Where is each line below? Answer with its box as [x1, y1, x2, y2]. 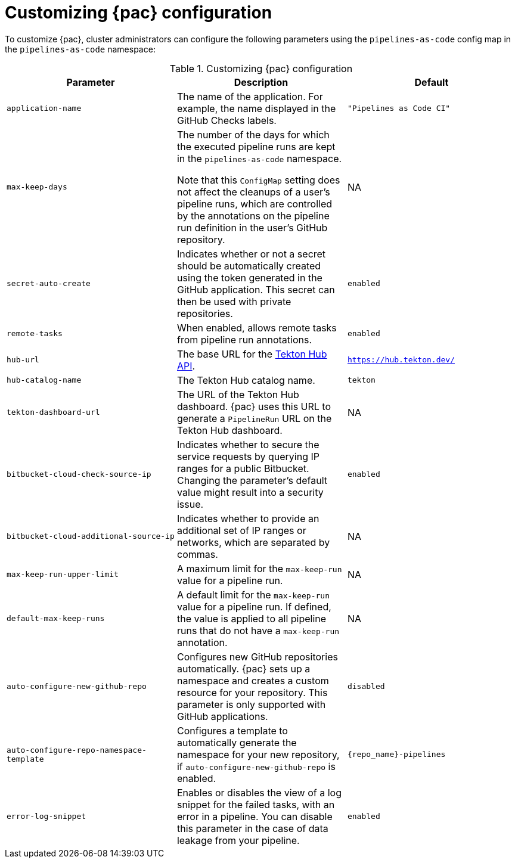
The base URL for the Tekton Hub [176, 347, 327, 360]
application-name [7, 104, 82, 113]
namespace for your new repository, [176, 748, 340, 760]
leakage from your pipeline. [176, 834, 300, 846]
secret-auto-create [7, 279, 91, 288]
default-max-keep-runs [7, 614, 105, 623]
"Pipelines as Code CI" [347, 104, 451, 113]
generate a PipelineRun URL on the [176, 412, 332, 424]
